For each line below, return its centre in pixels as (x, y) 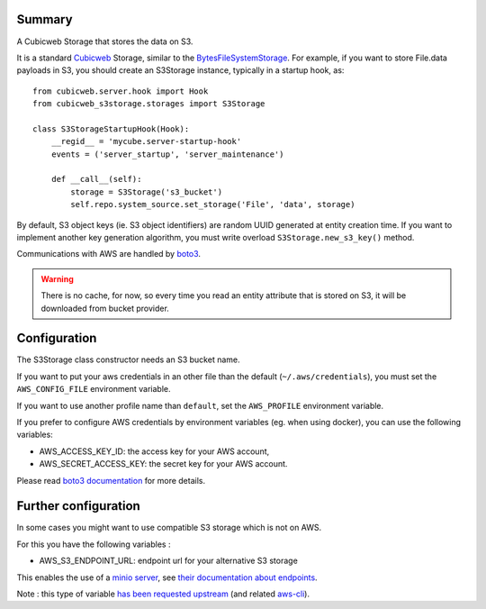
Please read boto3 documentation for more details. (111, 480)
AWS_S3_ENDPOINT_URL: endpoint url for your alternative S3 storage (169, 561)
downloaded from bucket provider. (105, 308)
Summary (45, 19)
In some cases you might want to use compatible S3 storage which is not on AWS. (169, 528)
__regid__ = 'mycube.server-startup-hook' (146, 141)
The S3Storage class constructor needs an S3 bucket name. (128, 359)
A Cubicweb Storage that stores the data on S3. (105, 41)
